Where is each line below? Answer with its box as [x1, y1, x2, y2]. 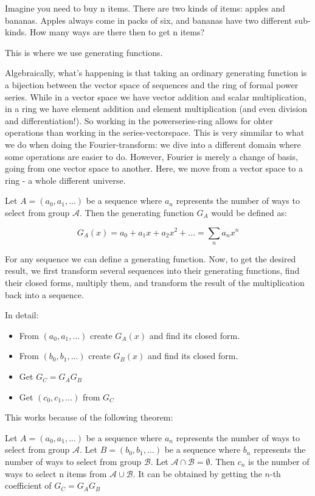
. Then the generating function [79, 206, 194, 218]
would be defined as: [211, 206, 287, 218]
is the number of [248, 455, 310, 468]
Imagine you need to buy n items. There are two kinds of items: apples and [5, 2, 285, 14]
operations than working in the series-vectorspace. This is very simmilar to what [5, 126, 305, 139]
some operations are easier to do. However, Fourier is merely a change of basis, [5, 150, 298, 162]
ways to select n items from [5, 467, 107, 480]
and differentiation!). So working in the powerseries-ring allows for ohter [5, 114, 273, 127]
